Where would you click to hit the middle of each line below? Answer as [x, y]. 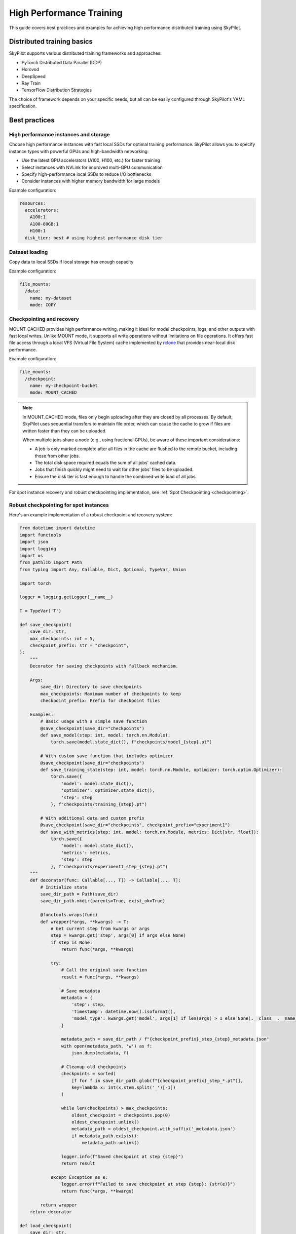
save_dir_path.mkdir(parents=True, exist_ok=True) [103, 901]
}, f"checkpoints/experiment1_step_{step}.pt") [109, 867]
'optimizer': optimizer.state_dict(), [108, 791]
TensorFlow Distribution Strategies [57, 90]
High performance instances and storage [59, 134]
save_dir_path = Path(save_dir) [79, 894]
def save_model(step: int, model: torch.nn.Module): [105, 735]
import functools [40, 535]
